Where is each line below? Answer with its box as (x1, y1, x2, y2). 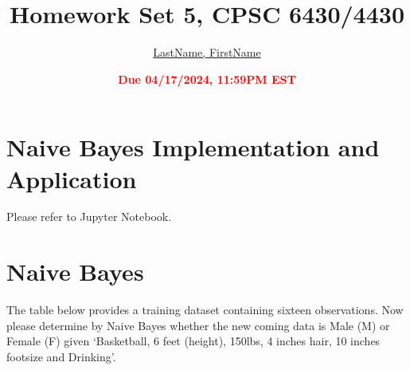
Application (6, 162, 137, 195)
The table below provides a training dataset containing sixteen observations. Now (6, 301, 404, 318)
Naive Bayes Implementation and (6, 131, 380, 163)
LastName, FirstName (153, 44, 261, 61)
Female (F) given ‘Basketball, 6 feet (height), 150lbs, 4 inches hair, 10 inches (6, 333, 381, 349)
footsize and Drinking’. (6, 348, 116, 364)
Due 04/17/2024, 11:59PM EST (118, 70, 296, 87)
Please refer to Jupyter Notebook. (6, 208, 172, 225)
